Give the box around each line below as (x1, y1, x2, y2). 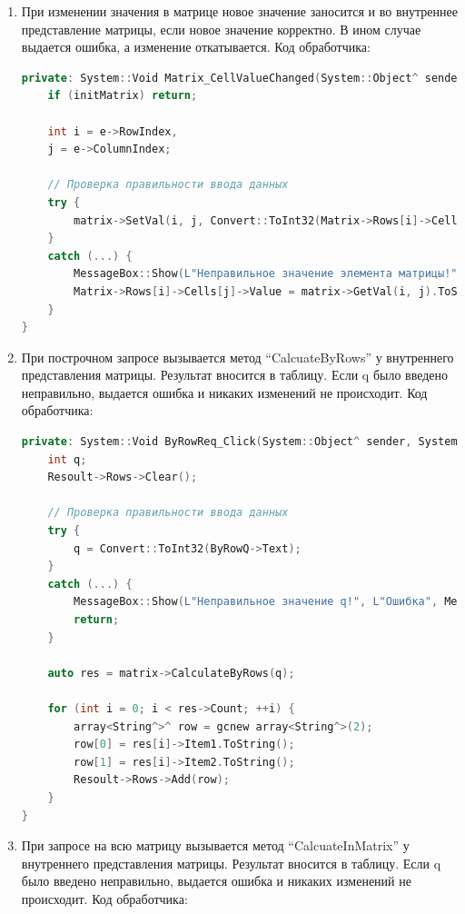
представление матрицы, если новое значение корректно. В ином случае (21, 19, 421, 38)
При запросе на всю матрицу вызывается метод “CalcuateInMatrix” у (21, 836, 410, 855)
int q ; (47, 452, 87, 466)
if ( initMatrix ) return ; (47, 89, 198, 103)
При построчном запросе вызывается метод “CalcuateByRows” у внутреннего (21, 347, 454, 366)
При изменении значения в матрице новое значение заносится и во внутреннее (21, 2, 458, 20)
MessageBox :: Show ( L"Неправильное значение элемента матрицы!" (74, 267, 458, 281)
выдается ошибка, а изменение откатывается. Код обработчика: (21, 37, 371, 56)
